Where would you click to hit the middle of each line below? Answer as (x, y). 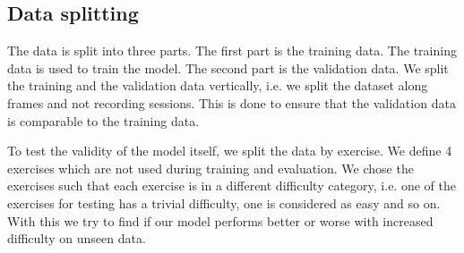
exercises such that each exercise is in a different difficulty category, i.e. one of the (232, 186)
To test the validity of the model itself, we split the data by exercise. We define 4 (230, 151)
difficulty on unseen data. (77, 238)
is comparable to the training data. (103, 120)
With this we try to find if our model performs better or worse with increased (220, 220)
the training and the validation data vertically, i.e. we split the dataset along (218, 85)
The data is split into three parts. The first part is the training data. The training (232, 51)
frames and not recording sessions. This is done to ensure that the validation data (232, 102)
